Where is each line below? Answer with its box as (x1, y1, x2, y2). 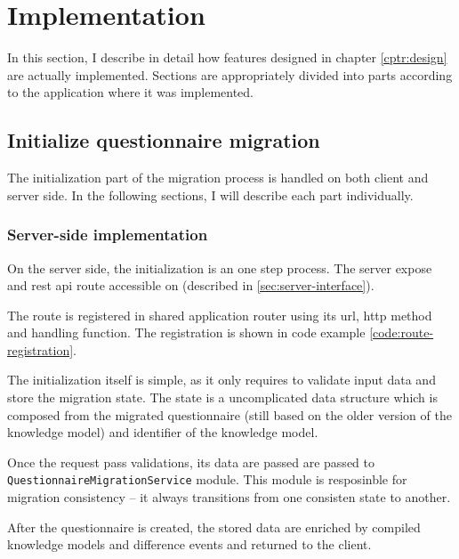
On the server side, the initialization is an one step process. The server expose (7, 258, 432, 277)
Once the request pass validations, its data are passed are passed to (7, 452, 374, 471)
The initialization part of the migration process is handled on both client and (7, 168, 429, 187)
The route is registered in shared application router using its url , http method (7, 305, 432, 324)
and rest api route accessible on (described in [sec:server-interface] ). (7, 276, 374, 295)
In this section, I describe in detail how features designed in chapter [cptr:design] (7, 48, 447, 67)
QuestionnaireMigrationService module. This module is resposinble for (7, 470, 407, 489)
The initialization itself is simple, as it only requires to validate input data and (7, 370, 436, 389)
